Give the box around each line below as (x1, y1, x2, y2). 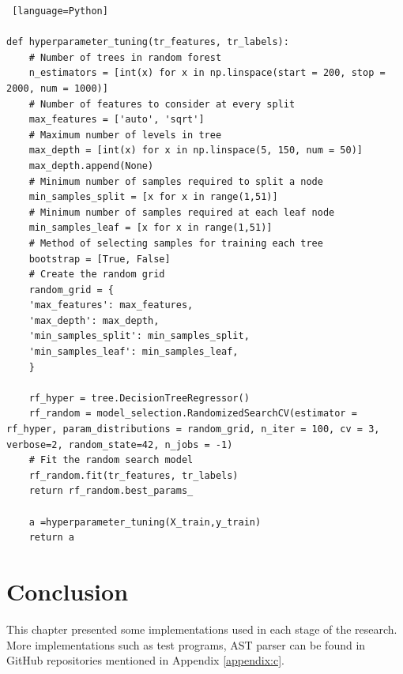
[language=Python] (12, 6, 108, 17)
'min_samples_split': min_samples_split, (28, 330, 250, 342)
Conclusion (6, 574, 129, 607)
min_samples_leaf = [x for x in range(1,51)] (28, 222, 273, 234)
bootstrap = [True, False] (28, 253, 171, 265)
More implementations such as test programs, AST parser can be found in (6, 636, 366, 653)
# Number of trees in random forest (28, 51, 222, 63)
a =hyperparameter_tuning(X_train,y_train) (28, 516, 262, 528)
